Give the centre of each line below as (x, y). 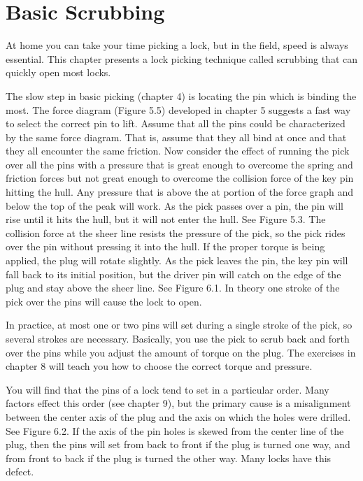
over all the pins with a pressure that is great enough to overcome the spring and (179, 164)
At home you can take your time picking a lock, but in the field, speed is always (177, 45)
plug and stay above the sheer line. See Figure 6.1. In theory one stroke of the (173, 288)
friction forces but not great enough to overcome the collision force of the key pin (180, 178)
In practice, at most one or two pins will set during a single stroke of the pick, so (179, 325)
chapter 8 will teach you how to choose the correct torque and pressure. (159, 366)
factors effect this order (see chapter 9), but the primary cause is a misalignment (178, 403)
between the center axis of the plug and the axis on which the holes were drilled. (178, 416)
